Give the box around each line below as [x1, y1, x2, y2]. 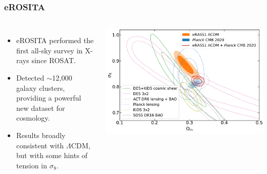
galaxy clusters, [16, 82, 65, 93]
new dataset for [16, 102, 65, 113]
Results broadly [16, 129, 66, 140]
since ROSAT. [31, 55, 76, 66]
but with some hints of [16, 150, 88, 161]
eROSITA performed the [16, 35, 94, 46]
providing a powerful [16, 92, 81, 103]
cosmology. [16, 112, 50, 123]
